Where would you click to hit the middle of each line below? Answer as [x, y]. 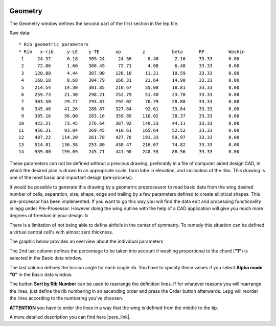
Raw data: [20, 33]
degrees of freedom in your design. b [49, 216]
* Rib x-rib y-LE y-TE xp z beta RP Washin [132, 52]
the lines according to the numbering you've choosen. [66, 298]
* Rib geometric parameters [54, 44]
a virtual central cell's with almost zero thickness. [61, 232]
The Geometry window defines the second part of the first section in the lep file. [94, 24]
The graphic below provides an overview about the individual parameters [86, 241]
